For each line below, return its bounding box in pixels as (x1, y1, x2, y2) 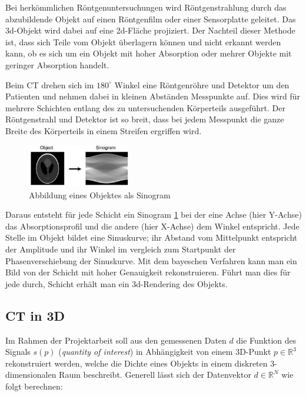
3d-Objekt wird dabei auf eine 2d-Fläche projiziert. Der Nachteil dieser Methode (5, 24, 295, 36)
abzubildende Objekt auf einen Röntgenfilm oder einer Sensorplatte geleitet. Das (5, 12, 296, 25)
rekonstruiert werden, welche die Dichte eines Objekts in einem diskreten (5, 357, 268, 369)
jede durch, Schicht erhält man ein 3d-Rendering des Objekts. (5, 277, 228, 289)
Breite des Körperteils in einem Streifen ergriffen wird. (5, 124, 202, 137)
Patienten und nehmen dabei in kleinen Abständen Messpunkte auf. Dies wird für (5, 90, 300, 102)
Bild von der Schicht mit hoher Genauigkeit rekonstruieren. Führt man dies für (5, 266, 291, 278)
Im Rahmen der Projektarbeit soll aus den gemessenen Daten (5, 334, 227, 346)
